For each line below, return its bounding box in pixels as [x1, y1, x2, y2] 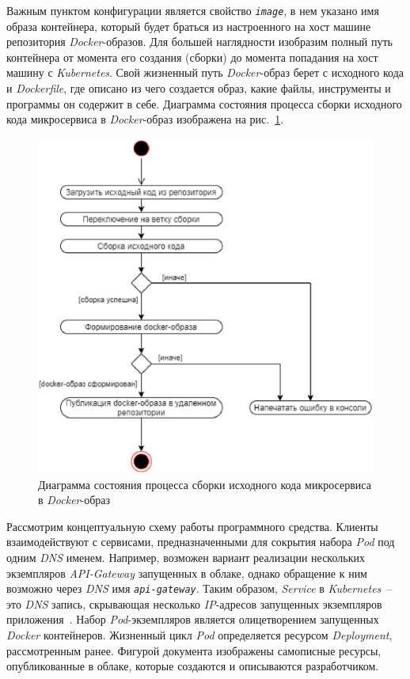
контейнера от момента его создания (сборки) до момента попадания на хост [6, 48, 378, 65]
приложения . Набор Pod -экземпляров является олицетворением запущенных [6, 611, 379, 628]
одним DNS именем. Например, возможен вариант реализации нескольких [6, 548, 365, 565]
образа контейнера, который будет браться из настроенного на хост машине [6, 17, 371, 34]
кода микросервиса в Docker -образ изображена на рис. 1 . [6, 111, 284, 127]
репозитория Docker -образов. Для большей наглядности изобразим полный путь [6, 33, 393, 50]
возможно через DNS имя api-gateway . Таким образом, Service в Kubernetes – [6, 580, 393, 597]
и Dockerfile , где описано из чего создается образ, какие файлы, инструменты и [6, 80, 391, 97]
